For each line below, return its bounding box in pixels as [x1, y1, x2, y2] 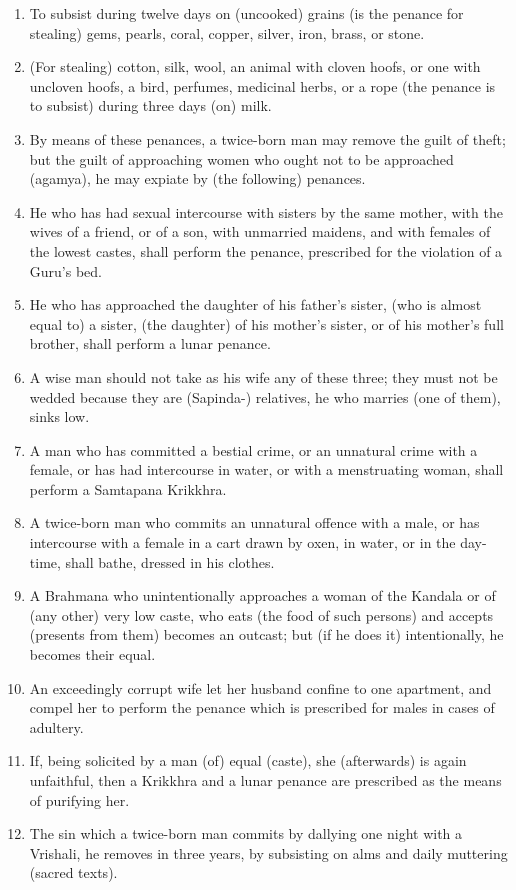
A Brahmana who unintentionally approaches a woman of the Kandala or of [29, 585, 496, 606]
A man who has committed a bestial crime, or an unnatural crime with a [29, 439, 478, 460]
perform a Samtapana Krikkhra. [29, 478, 227, 499]
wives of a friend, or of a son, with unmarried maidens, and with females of [29, 221, 491, 242]
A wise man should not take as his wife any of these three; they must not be [29, 366, 498, 387]
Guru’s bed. [29, 260, 102, 281]
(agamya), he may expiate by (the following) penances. [29, 168, 366, 189]
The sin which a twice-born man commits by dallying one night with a [29, 823, 463, 844]
